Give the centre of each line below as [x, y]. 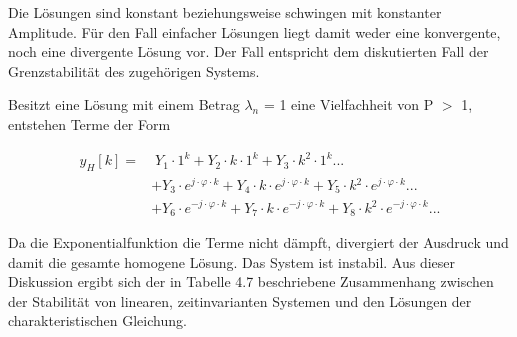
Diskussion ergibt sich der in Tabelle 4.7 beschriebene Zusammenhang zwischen [251, 281]
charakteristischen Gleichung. [97, 320]
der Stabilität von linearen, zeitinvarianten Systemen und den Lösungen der [240, 300]
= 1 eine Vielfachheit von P [348, 104]
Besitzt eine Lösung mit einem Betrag [124, 104]
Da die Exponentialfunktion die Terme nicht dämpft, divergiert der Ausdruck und [258, 242]
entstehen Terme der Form [89, 123]
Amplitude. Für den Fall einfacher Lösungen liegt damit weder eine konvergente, [254, 31]
